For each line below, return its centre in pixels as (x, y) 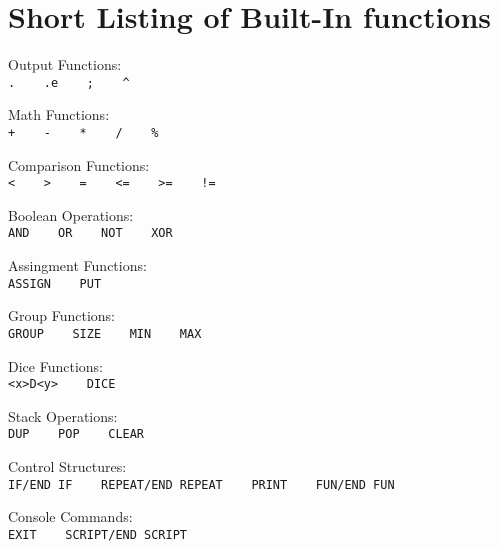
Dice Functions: (55, 365)
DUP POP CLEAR (76, 434)
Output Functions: (65, 64)
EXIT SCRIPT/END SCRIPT (97, 534)
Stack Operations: (63, 415)
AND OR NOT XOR (90, 233)
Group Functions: (62, 315)
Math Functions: (59, 114)
